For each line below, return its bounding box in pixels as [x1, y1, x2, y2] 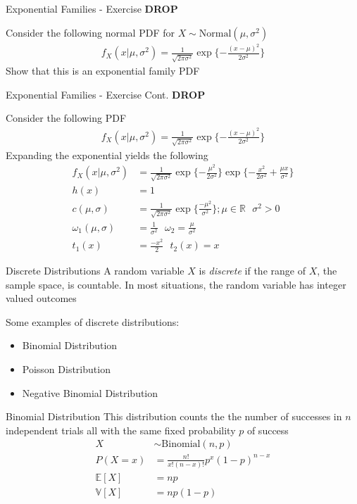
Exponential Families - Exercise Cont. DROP [6, 87, 206, 101]
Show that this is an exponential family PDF [6, 63, 200, 78]
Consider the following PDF [6, 111, 127, 125]
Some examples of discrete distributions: [6, 314, 180, 329]
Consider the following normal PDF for [6, 25, 175, 39]
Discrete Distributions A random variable [6, 263, 184, 278]
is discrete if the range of [199, 263, 306, 278]
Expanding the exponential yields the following [6, 147, 208, 162]
